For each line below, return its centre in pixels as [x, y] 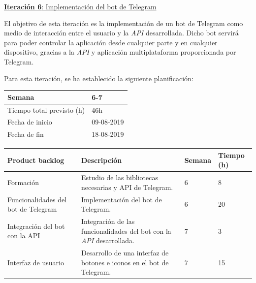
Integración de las [108, 221]
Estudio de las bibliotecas [119, 177]
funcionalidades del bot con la [126, 231]
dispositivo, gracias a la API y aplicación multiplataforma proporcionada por [120, 52]
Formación [23, 182]
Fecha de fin [26, 134]
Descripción [101, 160]
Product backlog [36, 160]
